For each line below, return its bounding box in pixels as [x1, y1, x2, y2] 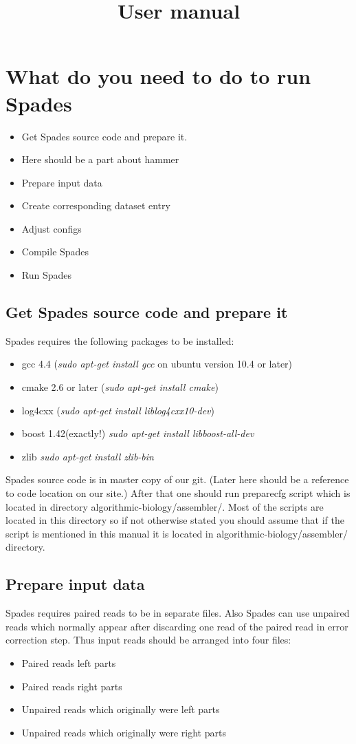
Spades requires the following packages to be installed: [5, 333, 234, 348]
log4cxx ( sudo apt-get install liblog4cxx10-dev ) [21, 403, 214, 417]
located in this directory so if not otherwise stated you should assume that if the [5, 513, 344, 527]
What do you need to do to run [5, 62, 311, 90]
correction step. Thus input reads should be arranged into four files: [5, 633, 291, 647]
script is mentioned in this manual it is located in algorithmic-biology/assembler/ [5, 526, 348, 540]
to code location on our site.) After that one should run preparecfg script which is [5, 486, 351, 500]
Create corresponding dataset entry [21, 198, 170, 213]
